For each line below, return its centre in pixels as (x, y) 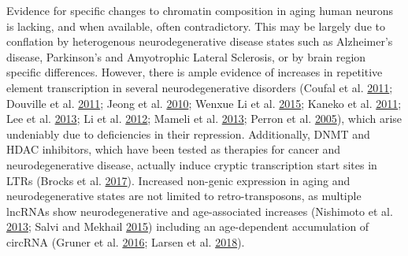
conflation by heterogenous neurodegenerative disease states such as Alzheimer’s (200, 41)
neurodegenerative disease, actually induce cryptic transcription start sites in (192, 164)
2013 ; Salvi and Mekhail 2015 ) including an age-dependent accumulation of (188, 226)
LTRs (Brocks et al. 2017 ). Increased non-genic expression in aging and (178, 180)
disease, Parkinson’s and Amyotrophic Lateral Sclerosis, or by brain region (186, 56)
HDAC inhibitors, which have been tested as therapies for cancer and (174, 149)
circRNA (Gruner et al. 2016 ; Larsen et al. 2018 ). (126, 241)
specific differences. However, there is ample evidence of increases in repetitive (195, 72)
